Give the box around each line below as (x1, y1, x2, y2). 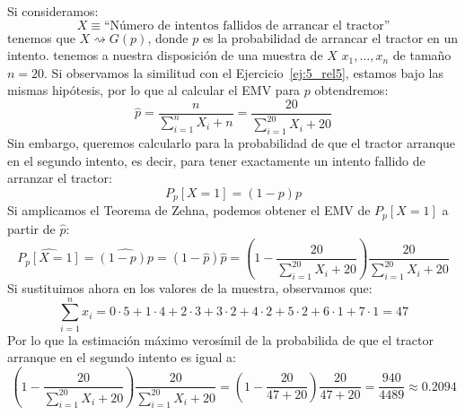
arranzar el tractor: (7, 169, 112, 187)
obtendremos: (314, 81, 389, 99)
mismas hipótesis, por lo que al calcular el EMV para (7, 81, 301, 99)
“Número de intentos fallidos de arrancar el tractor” (103, 19, 390, 32)
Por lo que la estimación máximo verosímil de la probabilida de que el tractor (7, 330, 434, 349)
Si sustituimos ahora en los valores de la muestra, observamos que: (7, 278, 373, 297)
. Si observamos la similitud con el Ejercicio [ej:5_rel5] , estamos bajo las (44, 63, 443, 82)
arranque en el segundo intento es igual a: (7, 348, 236, 367)
